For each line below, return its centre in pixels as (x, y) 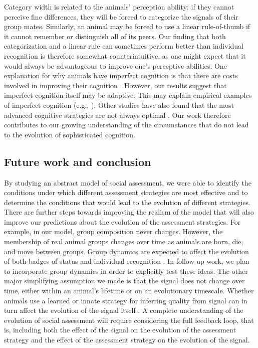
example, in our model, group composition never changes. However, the (113, 231)
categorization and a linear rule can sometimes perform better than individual (124, 46)
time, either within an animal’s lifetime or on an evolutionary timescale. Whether (129, 291)
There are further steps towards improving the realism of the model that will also (129, 212)
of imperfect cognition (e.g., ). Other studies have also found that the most (119, 105)
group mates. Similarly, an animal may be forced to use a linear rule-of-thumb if (127, 26)
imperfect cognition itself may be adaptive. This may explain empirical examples (128, 95)
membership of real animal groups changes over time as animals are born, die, (124, 241)
